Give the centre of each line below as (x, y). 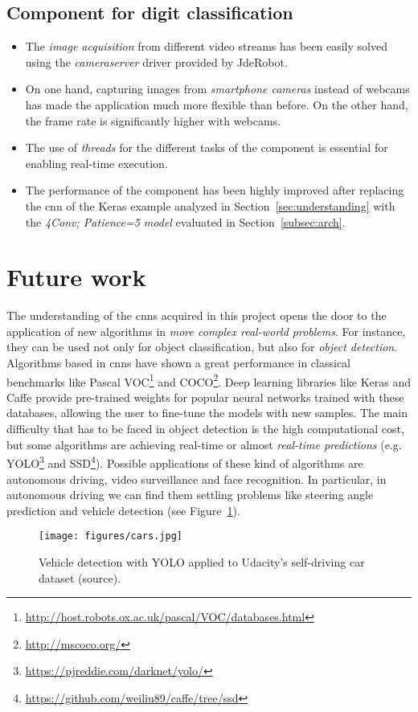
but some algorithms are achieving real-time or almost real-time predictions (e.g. (204, 444)
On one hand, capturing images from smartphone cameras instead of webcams (217, 89)
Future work (76, 277)
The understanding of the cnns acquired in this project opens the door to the (197, 315)
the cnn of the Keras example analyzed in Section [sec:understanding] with (210, 205)
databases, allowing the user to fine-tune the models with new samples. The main (207, 413)
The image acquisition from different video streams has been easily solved (206, 46)
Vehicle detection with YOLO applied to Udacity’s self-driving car (202, 561)
